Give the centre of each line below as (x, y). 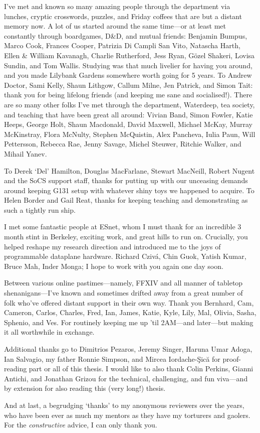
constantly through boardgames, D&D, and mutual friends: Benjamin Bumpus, (126, 35)
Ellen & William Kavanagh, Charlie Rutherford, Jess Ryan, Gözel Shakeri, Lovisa (129, 55)
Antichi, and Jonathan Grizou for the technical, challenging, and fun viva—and (126, 378)
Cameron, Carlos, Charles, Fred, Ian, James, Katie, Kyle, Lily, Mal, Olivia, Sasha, (130, 312)
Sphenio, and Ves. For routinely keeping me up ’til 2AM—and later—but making (129, 322)
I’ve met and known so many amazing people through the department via (117, 6)
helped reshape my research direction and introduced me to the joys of (112, 246)
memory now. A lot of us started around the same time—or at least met (115, 26)
